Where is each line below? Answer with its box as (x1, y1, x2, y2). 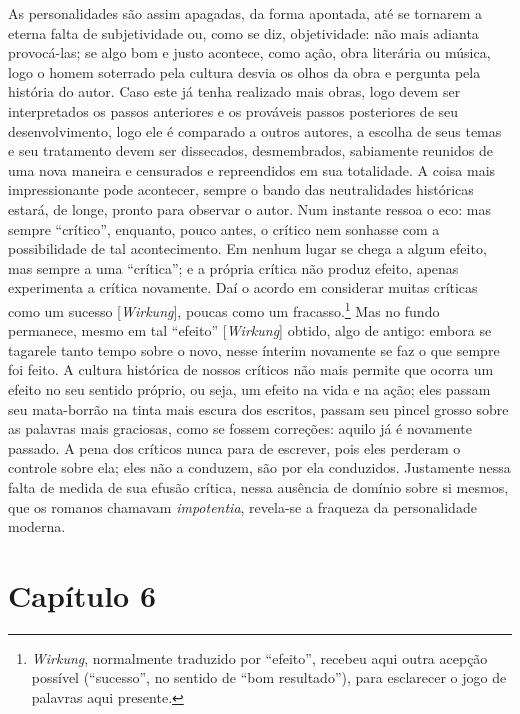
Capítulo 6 (8, 574, 157, 615)
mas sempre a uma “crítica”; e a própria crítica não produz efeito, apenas (8, 257, 459, 278)
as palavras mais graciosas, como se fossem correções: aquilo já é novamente (8, 418, 472, 439)
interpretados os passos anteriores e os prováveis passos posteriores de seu (8, 100, 459, 121)
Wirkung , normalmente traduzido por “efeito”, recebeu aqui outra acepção (31, 647, 488, 668)
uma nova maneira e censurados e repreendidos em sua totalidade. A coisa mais (8, 159, 496, 180)
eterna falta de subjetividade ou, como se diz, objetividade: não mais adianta (8, 22, 479, 43)
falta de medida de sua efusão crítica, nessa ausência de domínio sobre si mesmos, (8, 476, 509, 497)
